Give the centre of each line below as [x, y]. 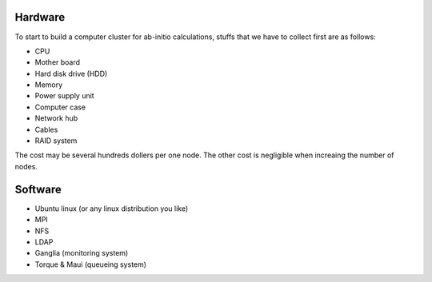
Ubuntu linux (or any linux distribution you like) [112, 209]
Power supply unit [65, 96]
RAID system [56, 141]
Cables [46, 129]
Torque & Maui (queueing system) [91, 264]
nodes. [26, 166]
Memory [49, 85]
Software [38, 189]
